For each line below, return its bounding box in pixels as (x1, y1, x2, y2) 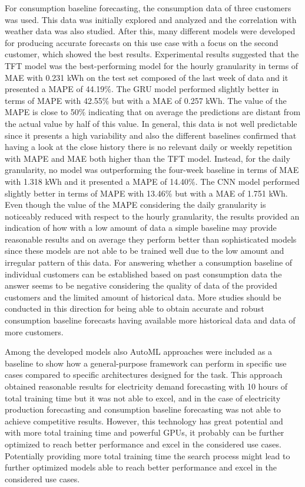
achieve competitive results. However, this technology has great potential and (5, 414, 283, 427)
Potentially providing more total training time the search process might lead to (5, 449, 290, 462)
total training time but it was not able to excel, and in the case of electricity (5, 391, 281, 404)
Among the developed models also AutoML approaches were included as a (5, 345, 272, 358)
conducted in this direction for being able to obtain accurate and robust (5, 302, 264, 315)
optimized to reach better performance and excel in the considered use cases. (5, 437, 281, 450)
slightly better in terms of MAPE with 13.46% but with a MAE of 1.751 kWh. (5, 187, 288, 199)
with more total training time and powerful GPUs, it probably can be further (5, 426, 284, 439)
